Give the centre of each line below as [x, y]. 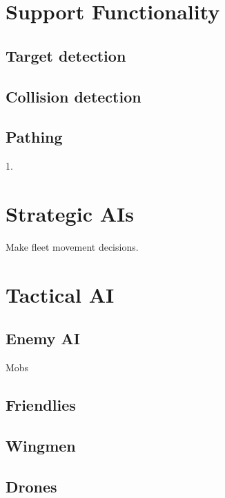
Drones [31, 486]
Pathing [34, 137]
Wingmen [41, 445]
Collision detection [74, 96]
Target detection [66, 55]
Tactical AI [60, 294]
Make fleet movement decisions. [72, 246]
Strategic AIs [70, 213]
